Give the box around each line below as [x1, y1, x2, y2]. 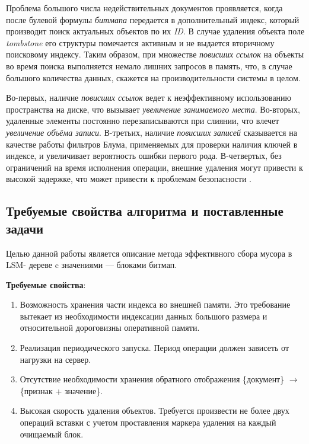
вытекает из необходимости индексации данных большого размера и [20, 309, 267, 322]
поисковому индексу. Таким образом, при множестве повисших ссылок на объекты [6, 48, 304, 60]
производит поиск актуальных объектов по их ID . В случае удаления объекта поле [6, 25, 305, 37]
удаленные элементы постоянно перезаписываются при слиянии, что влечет [6, 114, 279, 127]
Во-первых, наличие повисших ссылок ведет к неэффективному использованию [6, 91, 292, 104]
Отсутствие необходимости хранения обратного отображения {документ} [20, 373, 285, 385]
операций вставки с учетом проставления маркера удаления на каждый [20, 416, 276, 429]
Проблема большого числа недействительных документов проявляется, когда [6, 2, 283, 14]
